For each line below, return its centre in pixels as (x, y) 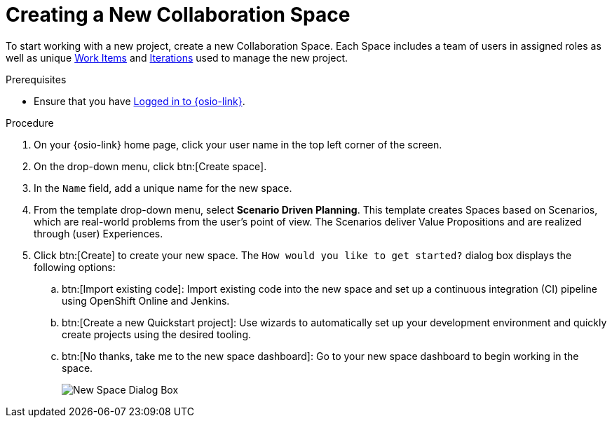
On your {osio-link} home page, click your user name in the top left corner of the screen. (238, 144)
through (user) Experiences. (98, 233)
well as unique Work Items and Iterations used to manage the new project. (177, 57)
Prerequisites (36, 79)
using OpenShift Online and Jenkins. (146, 300)
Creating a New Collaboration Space (178, 15)
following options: (75, 267)
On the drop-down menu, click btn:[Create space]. (150, 166)
